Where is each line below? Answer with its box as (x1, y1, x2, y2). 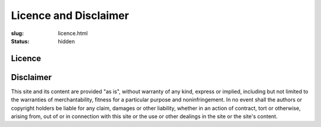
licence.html (58, 30, 88, 37)
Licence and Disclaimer (11, 9, 129, 22)
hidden (58, 37, 75, 45)
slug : (11, 30, 24, 37)
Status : (11, 37, 30, 45)
